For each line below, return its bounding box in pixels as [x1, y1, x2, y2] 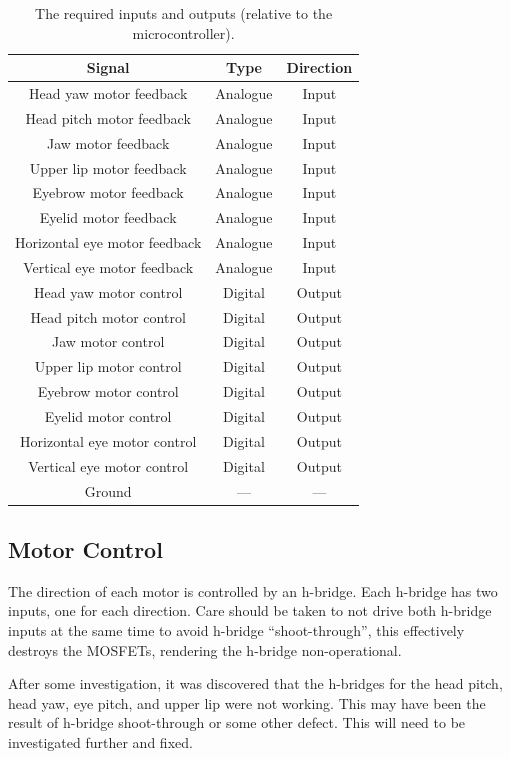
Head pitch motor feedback [25, 107, 191, 128]
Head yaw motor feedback [29, 83, 188, 104]
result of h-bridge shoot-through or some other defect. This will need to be [8, 712, 466, 733]
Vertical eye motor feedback [23, 256, 194, 277]
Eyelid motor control [44, 406, 172, 426]
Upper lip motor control [34, 356, 182, 377]
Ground [84, 480, 132, 501]
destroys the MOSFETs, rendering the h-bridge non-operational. [8, 639, 402, 660]
